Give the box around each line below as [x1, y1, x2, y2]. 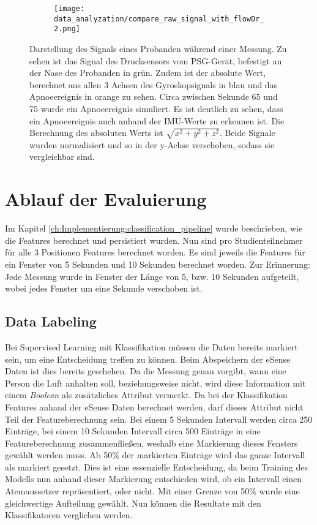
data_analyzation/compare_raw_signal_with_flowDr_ [54, 14, 264, 23]
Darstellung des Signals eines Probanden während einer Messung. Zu [29, 42, 287, 55]
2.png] [54, 25, 80, 34]
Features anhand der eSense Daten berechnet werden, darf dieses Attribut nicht [5, 400, 304, 413]
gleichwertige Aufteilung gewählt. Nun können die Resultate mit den [5, 496, 261, 509]
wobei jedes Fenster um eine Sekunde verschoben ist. [5, 282, 203, 295]
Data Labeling [5, 312, 97, 331]
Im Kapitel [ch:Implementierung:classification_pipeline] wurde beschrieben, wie [5, 222, 303, 235]
